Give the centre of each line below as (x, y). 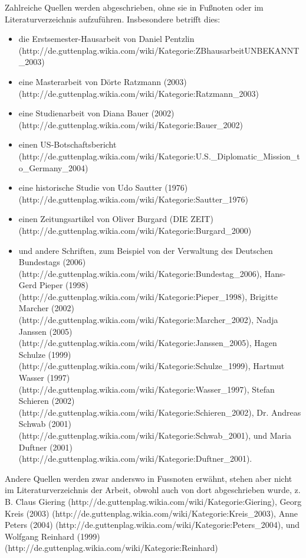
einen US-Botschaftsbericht (68, 144)
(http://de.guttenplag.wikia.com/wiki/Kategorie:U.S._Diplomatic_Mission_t (159, 156)
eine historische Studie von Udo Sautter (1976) (103, 187)
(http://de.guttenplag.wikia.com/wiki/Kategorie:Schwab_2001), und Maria (155, 435)
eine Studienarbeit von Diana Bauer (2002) (96, 113)
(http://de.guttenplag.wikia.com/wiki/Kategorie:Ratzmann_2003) (139, 93)
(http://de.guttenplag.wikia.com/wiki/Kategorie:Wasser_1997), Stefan (147, 389)
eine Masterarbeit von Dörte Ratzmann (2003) (103, 81)
